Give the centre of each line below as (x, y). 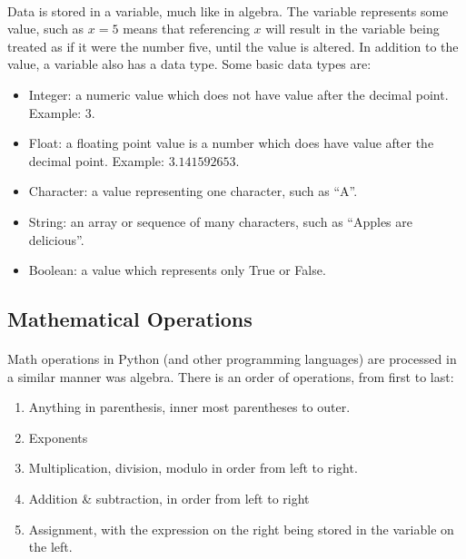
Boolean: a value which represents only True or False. (177, 270)
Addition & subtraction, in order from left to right (169, 499)
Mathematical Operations (130, 319)
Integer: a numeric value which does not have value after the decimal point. (238, 94)
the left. (50, 547)
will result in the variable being (352, 29)
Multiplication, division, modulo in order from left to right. (193, 468)
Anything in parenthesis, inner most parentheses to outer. (189, 407)
